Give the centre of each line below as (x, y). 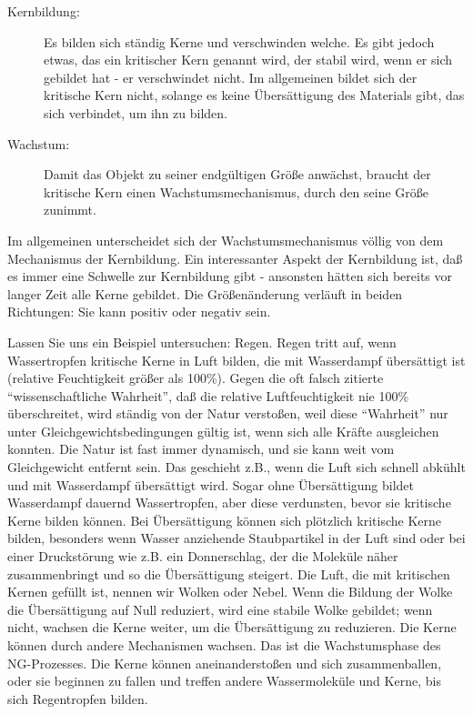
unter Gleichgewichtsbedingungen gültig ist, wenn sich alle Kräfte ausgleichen (223, 431)
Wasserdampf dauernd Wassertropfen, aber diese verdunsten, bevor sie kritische (229, 503)
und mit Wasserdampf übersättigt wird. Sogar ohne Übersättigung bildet (211, 484)
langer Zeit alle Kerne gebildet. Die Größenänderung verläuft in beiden (205, 293)
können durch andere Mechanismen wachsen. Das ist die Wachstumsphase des (224, 645)
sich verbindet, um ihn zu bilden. (136, 112)
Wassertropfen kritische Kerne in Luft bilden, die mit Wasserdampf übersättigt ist (236, 360)
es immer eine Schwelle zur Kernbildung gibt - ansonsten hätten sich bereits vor (230, 276)
